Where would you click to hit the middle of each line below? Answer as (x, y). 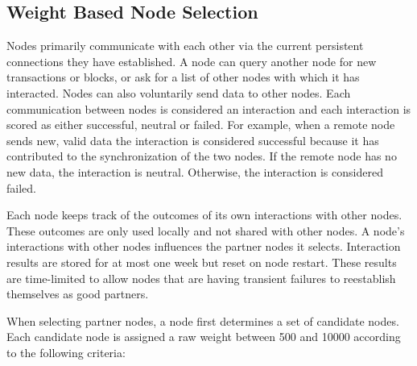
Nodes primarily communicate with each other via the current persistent (185, 46)
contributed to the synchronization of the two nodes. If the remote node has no (202, 156)
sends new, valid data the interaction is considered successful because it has (193, 140)
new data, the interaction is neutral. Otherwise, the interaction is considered (195, 171)
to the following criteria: (66, 352)
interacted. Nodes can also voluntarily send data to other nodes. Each (179, 92)
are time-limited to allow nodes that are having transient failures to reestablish (201, 278)
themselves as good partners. (78, 294)
